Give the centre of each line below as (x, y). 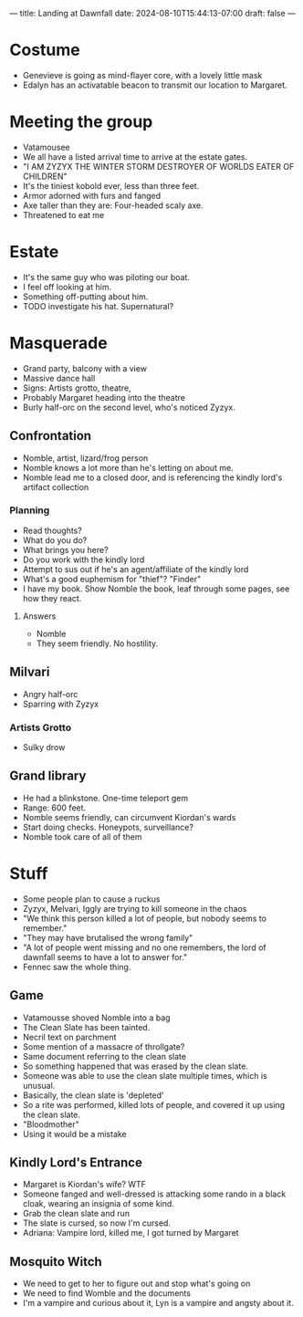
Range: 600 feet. (54, 808)
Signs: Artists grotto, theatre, (77, 388)
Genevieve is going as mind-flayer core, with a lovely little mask (142, 75)
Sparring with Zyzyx (60, 704)
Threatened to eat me (63, 214)
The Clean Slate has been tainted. (86, 1027)
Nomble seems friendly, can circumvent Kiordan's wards (129, 817)
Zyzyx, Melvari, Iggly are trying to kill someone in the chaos (135, 908)
